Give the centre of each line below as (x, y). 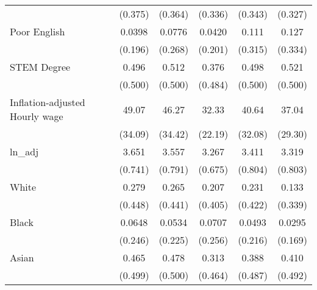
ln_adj (24, 151)
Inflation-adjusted (48, 102)
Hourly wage (37, 116)
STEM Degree (40, 67)
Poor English (37, 31)
